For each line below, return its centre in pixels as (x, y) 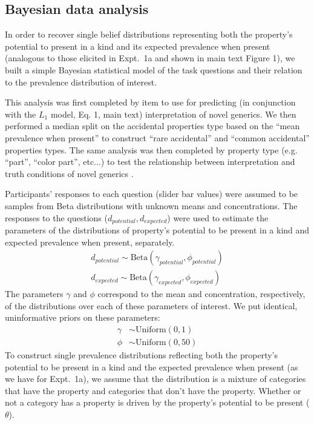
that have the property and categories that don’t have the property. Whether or (153, 390)
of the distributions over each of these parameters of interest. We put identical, (151, 305)
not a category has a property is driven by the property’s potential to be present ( (157, 402)
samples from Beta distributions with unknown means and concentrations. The (151, 205)
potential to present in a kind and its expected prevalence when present (138, 46)
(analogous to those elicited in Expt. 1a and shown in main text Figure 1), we (150, 58)
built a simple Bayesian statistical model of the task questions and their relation (154, 69)
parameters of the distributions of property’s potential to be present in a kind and (157, 229)
